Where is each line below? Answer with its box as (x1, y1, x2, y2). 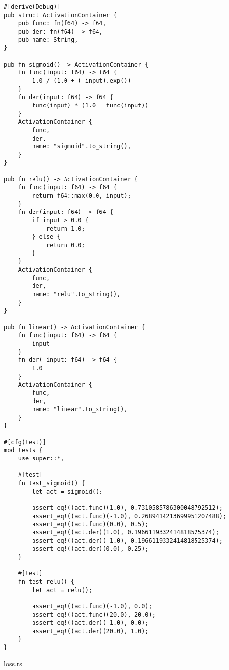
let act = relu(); (32, 586, 92, 594)
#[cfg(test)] (4, 438, 46, 446)
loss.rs (4, 658, 22, 668)
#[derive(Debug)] (4, 3, 61, 10)
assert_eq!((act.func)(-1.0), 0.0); (32, 602, 152, 610)
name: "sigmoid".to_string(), (32, 143, 131, 150)
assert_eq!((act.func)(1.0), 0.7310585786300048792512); (32, 504, 223, 512)
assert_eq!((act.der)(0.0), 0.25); (32, 545, 149, 553)
